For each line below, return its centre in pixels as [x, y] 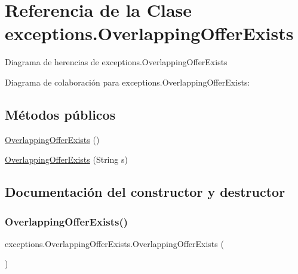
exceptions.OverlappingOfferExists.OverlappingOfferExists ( [114, 243]
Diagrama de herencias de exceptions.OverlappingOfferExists [116, 62]
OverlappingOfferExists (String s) [66, 159]
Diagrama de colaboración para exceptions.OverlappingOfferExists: [128, 82]
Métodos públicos [60, 114]
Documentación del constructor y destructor [145, 192]
